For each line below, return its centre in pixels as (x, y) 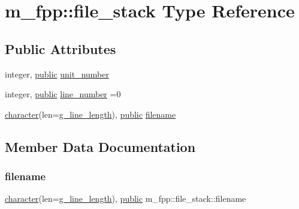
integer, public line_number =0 (63, 94)
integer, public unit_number (57, 74)
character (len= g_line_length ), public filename (90, 114)
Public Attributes (61, 48)
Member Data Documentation (100, 146)
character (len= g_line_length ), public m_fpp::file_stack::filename (126, 198)
